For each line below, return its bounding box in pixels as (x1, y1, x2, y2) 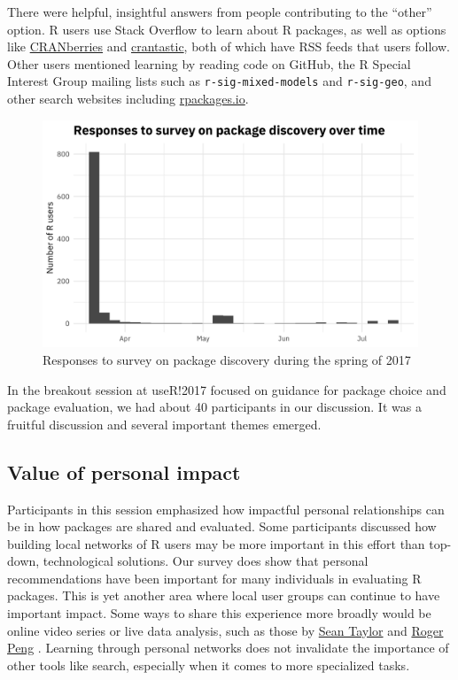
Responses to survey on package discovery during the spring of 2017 (43, 350, 411, 368)
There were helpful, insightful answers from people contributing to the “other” (7, 3, 432, 20)
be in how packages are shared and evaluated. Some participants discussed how (7, 517, 437, 536)
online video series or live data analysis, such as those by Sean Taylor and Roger (7, 621, 444, 639)
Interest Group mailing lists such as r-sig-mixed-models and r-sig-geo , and (7, 72, 431, 90)
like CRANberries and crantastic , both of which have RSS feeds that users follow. (7, 37, 450, 56)
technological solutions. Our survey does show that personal (43, 552, 369, 570)
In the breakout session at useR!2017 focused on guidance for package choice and (7, 380, 446, 398)
